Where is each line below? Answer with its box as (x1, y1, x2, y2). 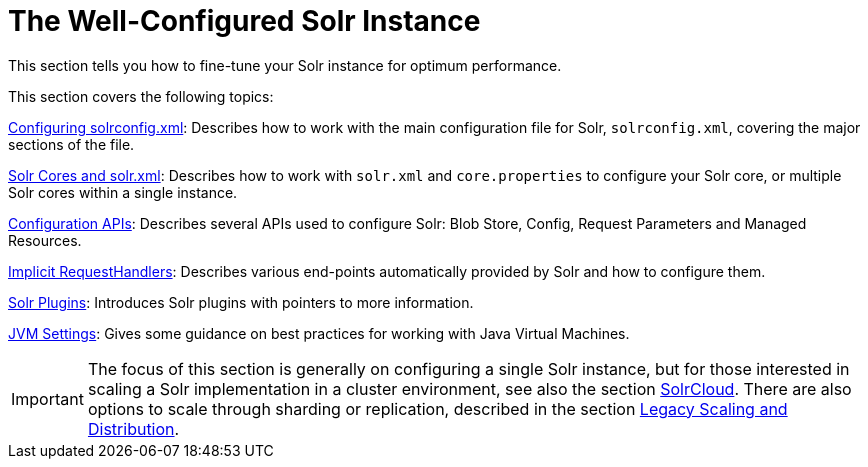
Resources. (8, 231, 82, 249)
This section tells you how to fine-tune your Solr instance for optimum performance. (8, 56, 562, 74)
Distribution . (87, 418, 180, 439)
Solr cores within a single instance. (8, 183, 238, 201)
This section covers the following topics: (8, 87, 274, 105)
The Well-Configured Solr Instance (8, 4, 481, 38)
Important (11, 388, 84, 409)
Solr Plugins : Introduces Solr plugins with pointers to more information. (8, 293, 474, 311)
